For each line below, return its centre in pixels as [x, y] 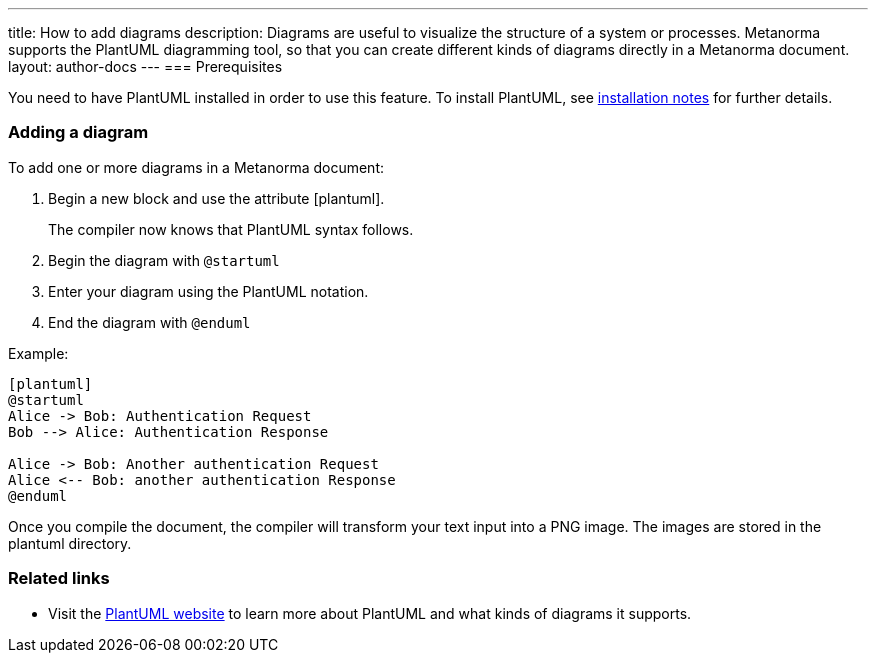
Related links [59, 578]
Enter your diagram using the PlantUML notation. [208, 291]
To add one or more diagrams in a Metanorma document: [196, 167]
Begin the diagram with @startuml [164, 260]
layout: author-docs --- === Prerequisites [145, 66]
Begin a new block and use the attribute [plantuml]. [216, 198]
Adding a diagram [78, 132]
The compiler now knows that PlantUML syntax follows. [231, 229]
